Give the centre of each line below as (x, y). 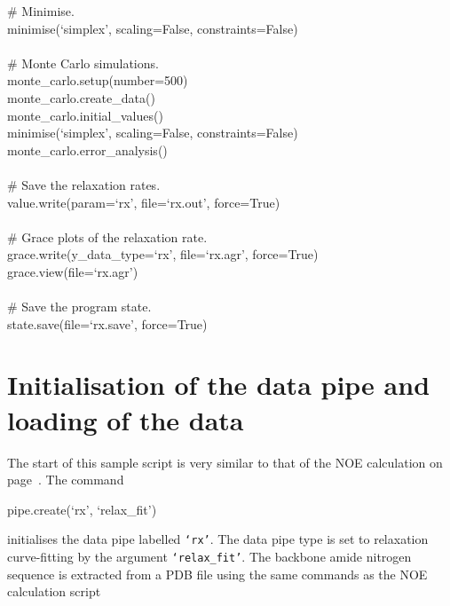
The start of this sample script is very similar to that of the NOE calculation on (225, 462)
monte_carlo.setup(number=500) (98, 80)
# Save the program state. (79, 307)
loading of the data (126, 419)
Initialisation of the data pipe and (219, 385)
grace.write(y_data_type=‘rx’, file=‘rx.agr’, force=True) (163, 254)
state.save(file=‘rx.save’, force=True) (107, 323)
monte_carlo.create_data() (81, 97)
